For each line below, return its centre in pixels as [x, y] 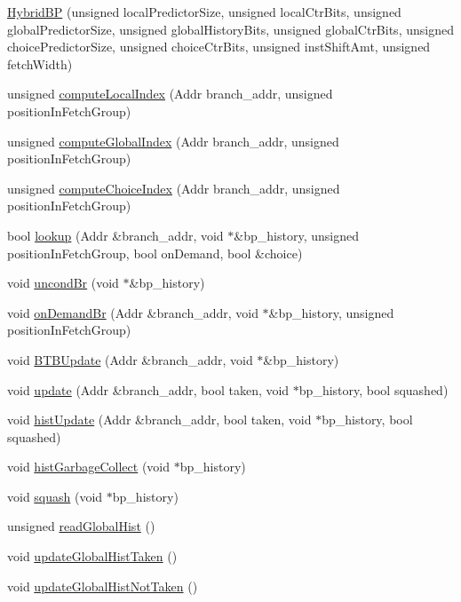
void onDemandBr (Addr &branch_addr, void [133, 312]
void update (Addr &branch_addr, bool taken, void [148, 389]
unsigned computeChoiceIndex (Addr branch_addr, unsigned [174, 188]
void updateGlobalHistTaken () [92, 556]
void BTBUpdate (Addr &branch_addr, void [130, 359]
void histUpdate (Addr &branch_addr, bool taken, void [159, 420]
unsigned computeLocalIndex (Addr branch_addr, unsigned [170, 94]
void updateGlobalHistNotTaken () [103, 586]
